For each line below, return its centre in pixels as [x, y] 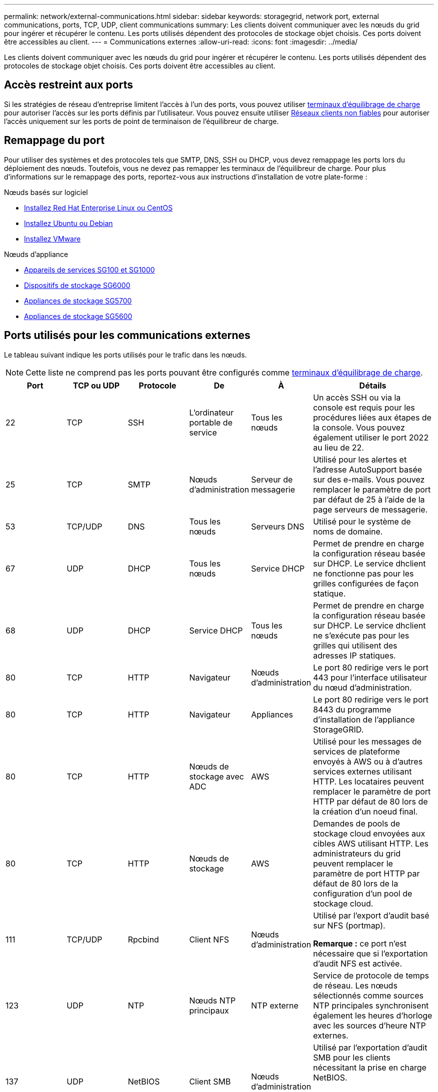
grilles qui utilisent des [355, 645]
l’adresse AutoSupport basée [368, 469]
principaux [209, 1010]
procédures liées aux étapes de [372, 417]
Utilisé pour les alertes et [360, 459]
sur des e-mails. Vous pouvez [369, 479]
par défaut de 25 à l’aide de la [369, 499]
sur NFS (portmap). [349, 925]
